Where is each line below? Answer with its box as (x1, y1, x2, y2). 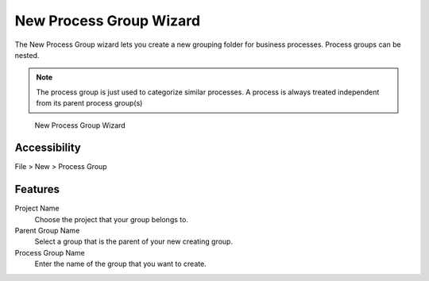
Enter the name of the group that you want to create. (34, 259, 207, 269)
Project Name (14, 203, 60, 214)
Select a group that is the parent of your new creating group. (34, 237, 234, 246)
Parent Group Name (14, 226, 80, 236)
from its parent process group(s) (36, 98, 143, 108)
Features (14, 183, 60, 196)
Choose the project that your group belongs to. (34, 214, 188, 224)
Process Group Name (14, 248, 85, 257)
